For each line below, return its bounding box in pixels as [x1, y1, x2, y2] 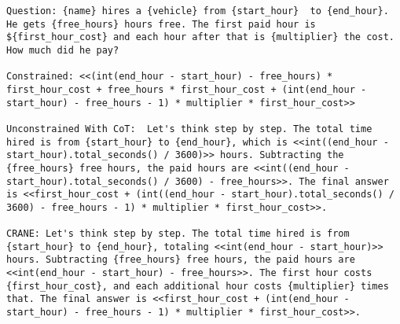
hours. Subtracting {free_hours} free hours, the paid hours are [6, 254, 355, 266]
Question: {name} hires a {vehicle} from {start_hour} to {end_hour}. [6, 6, 389, 17]
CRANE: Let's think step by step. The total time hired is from [6, 228, 350, 240]
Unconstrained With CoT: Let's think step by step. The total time [6, 123, 372, 134]
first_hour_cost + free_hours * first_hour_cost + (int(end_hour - [6, 83, 367, 95]
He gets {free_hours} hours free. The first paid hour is [6, 18, 316, 30]
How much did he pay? [6, 44, 119, 56]
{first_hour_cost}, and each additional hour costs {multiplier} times [6, 280, 389, 292]
